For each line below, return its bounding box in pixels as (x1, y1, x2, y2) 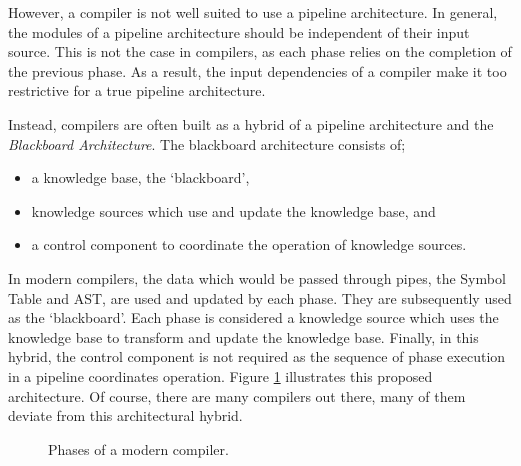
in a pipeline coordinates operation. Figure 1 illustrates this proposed (8, 365, 433, 386)
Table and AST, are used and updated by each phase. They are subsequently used (8, 287, 512, 308)
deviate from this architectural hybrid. (8, 405, 243, 426)
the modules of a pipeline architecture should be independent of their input (8, 21, 470, 42)
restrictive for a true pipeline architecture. (8, 80, 266, 101)
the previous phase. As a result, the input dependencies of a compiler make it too (8, 60, 507, 81)
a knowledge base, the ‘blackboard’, (31, 167, 250, 188)
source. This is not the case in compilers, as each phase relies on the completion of (8, 41, 512, 62)
